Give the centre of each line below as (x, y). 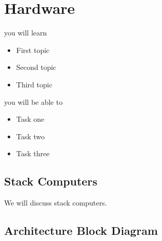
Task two (31, 136)
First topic (33, 50)
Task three (33, 153)
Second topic (36, 67)
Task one (30, 119)
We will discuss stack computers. (56, 203)
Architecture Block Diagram (81, 230)
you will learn (26, 33)
